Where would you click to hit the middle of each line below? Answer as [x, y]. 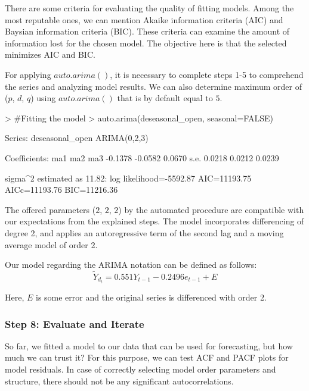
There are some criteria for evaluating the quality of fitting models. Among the [149, 8]
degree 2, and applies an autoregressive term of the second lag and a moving [144, 232]
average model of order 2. [51, 244]
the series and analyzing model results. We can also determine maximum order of [153, 86]
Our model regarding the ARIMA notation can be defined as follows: [131, 265]
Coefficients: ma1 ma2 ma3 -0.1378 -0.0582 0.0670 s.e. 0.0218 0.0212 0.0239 [142, 157]
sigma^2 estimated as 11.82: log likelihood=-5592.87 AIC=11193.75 [128, 178]
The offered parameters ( [50, 209]
